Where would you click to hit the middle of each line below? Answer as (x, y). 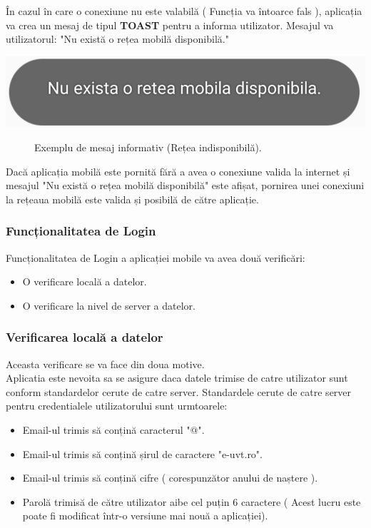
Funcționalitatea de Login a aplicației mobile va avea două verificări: (156, 257)
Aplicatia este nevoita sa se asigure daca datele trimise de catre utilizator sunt (177, 378)
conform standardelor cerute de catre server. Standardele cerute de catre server (179, 391)
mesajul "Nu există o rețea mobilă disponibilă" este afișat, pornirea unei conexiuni (185, 185)
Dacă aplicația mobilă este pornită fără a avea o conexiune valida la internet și (178, 171)
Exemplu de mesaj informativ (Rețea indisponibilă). (148, 147)
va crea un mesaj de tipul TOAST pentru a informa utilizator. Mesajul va (170, 25)
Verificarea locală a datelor (85, 337)
